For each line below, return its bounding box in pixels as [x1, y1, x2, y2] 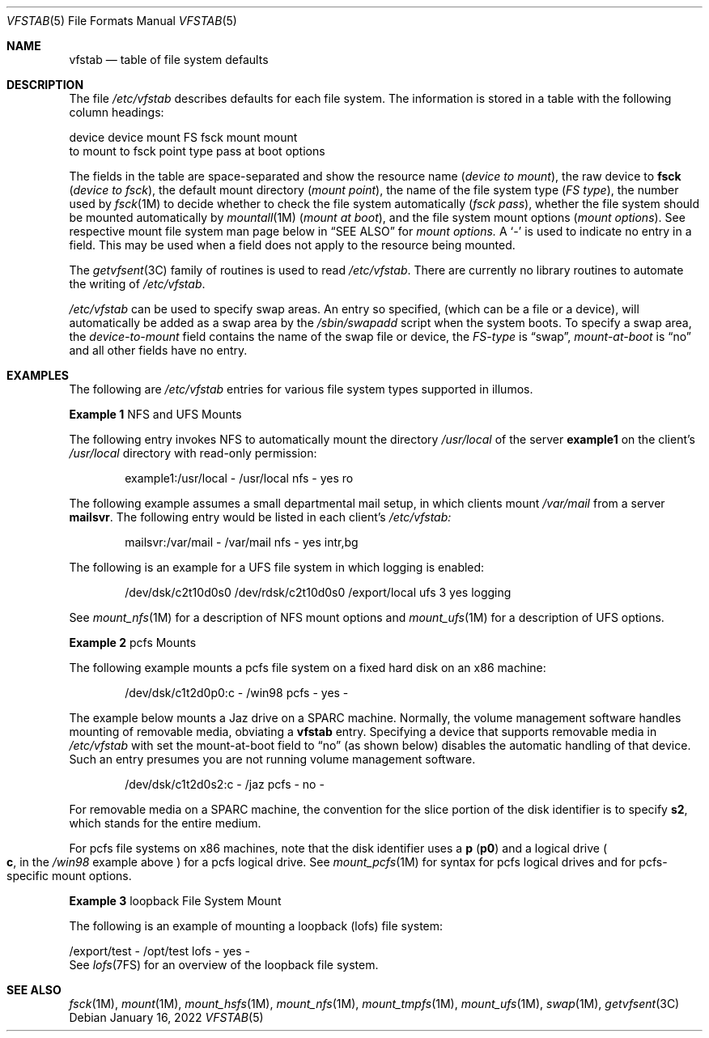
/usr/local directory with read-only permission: [69, 446, 317, 460]
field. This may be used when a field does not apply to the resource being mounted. [69, 238, 516, 252]
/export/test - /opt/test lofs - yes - [69, 944, 250, 958]
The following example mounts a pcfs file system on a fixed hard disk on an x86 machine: [69, 661, 546, 674]
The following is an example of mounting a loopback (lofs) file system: [69, 919, 444, 933]
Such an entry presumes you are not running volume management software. [69, 752, 476, 766]
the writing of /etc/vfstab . [69, 277, 206, 291]
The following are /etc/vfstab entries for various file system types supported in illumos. [69, 382, 533, 396]
